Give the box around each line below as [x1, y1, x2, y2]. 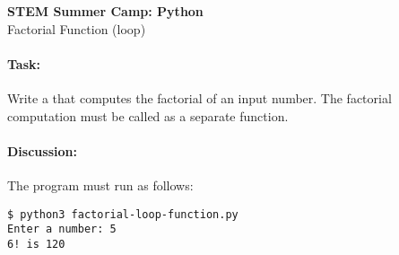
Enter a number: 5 [7, 223, 117, 236]
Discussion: [7, 141, 77, 160]
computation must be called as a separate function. [7, 106, 289, 125]
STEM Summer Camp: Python [7, 2, 204, 20]
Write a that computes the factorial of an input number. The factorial [7, 88, 392, 107]
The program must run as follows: [7, 175, 194, 194]
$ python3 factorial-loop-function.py [7, 207, 239, 221]
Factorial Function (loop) [7, 19, 146, 38]
